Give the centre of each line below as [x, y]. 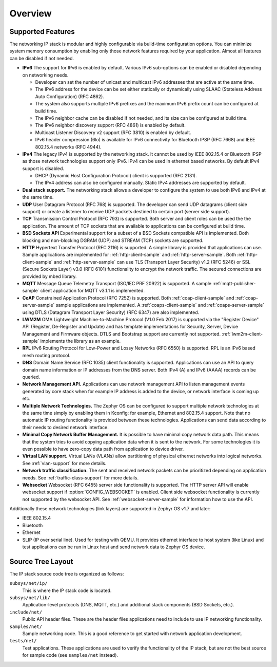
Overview [31, 13]
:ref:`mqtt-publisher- [234, 283]
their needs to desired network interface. [65, 427]
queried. [31, 377]
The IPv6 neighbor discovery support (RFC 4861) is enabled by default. [110, 125]
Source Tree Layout [42, 561]
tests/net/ [23, 641]
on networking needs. [45, 75]
